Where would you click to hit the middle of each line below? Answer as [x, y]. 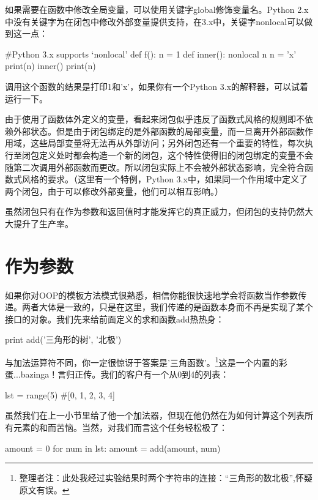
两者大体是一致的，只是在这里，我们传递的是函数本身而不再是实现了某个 [167, 307]
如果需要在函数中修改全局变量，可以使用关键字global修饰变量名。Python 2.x [157, 9]
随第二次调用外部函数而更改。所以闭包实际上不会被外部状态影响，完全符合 [155, 167]
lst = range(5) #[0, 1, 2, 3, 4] [60, 394]
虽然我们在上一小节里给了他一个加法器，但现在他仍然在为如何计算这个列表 [155, 415]
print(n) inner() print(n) [50, 66]
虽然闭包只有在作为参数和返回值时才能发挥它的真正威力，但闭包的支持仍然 [155, 211]
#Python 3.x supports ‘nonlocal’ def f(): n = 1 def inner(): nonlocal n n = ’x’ [151, 54]
